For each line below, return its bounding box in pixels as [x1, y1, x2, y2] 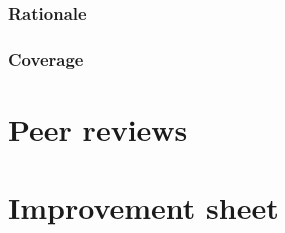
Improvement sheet [8, 187, 279, 228]
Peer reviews [8, 108, 188, 149]
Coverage [8, 46, 84, 71]
